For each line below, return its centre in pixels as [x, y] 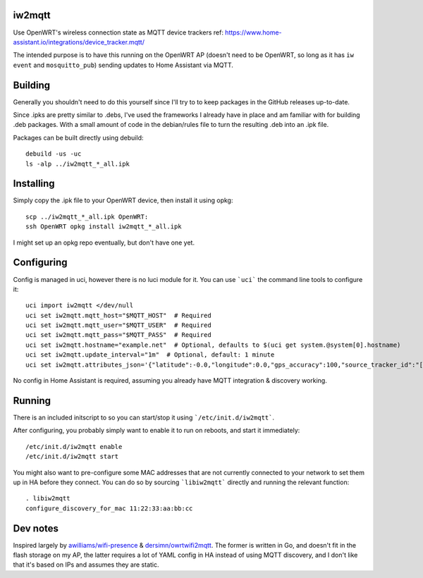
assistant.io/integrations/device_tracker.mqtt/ [79, 42]
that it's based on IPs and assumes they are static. [86, 565]
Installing [34, 184]
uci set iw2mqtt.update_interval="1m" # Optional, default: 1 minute [150, 355]
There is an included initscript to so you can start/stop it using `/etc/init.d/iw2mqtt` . [144, 417]
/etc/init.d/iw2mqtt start [72, 457]
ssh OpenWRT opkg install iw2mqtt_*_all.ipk [104, 227]
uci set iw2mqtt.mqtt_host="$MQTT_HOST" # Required [118, 315]
